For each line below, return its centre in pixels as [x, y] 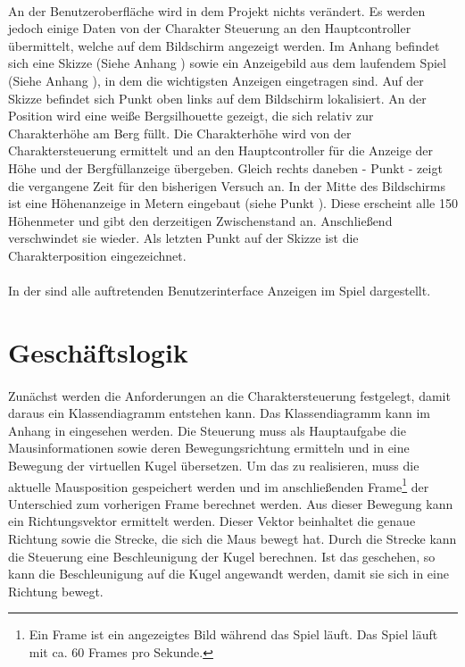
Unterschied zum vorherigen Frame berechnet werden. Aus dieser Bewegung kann [231, 503]
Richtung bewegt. [56, 591]
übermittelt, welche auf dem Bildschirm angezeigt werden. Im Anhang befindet [224, 45]
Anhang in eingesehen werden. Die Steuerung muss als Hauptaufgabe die [207, 430]
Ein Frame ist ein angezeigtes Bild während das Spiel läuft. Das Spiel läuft [233, 634]
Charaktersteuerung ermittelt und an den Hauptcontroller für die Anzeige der [221, 150]
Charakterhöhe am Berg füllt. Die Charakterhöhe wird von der [180, 133]
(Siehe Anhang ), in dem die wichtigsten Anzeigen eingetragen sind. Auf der [216, 80]
